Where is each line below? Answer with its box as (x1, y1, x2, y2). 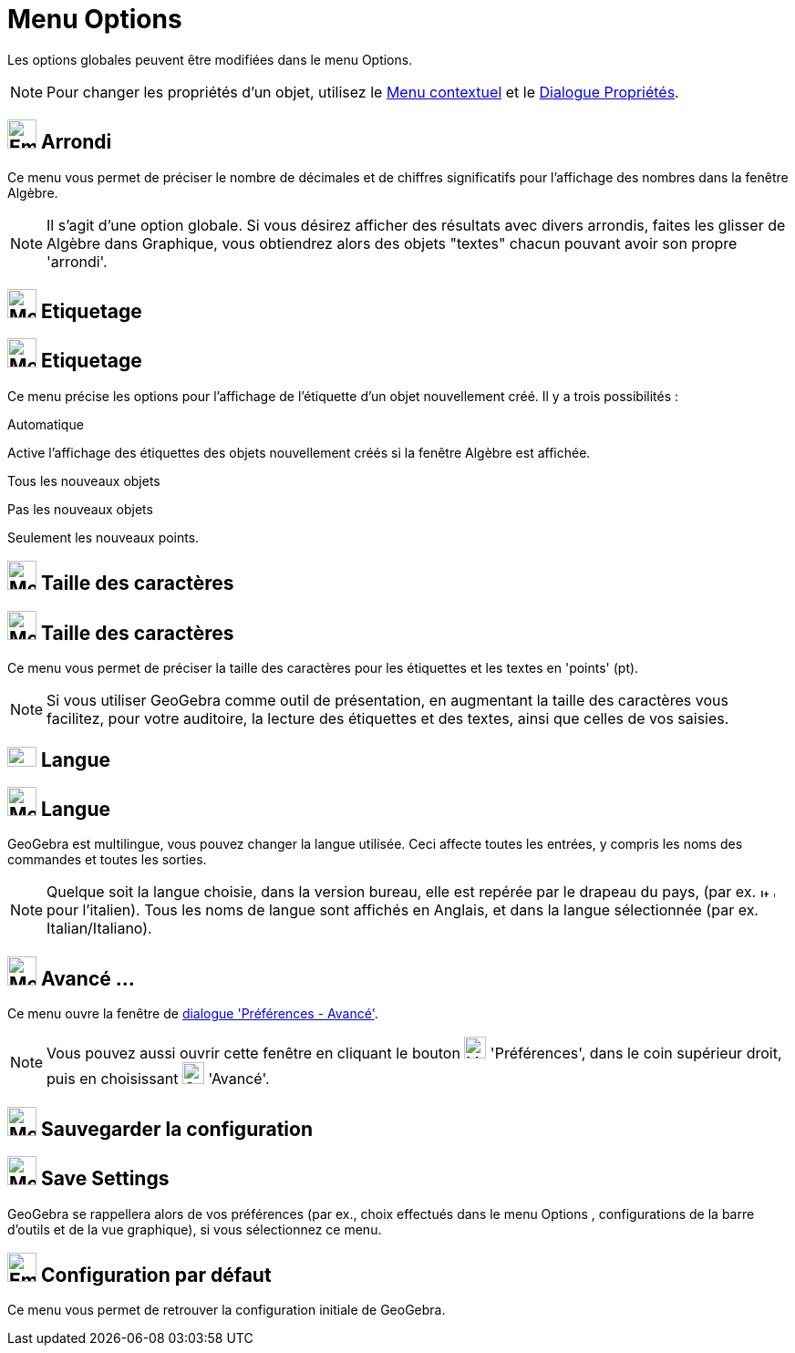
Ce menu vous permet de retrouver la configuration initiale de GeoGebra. (7, 1302, 446, 1318)
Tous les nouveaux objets (7, 472, 160, 489)
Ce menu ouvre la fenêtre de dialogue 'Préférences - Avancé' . (7, 1006, 378, 1022)
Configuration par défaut (40, 1263, 272, 1286)
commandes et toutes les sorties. (7, 852, 207, 868)
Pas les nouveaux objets (7, 501, 153, 517)
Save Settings (40, 1167, 170, 1191)
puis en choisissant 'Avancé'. (46, 1069, 270, 1089)
